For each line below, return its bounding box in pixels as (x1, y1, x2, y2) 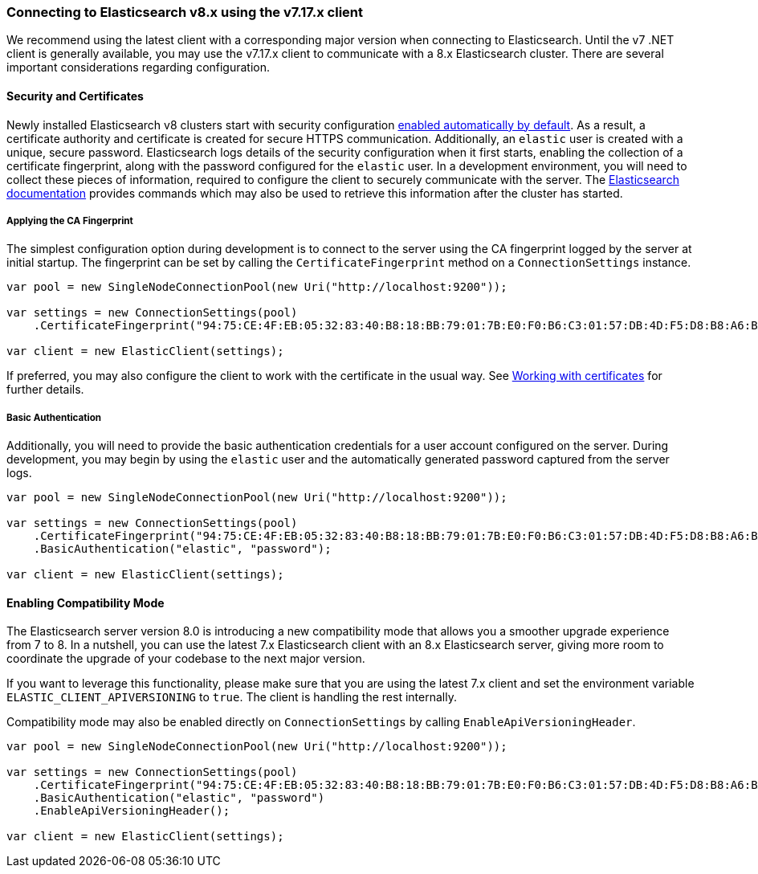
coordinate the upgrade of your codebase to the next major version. (6, 651, 365, 666)
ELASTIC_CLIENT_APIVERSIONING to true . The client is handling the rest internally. (6, 690, 457, 705)
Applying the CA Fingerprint (6, 214, 133, 227)
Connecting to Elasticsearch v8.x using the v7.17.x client (6, 4, 363, 20)
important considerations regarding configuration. (6, 60, 271, 75)
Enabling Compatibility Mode (6, 595, 165, 610)
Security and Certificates (6, 88, 144, 103)
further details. (6, 382, 84, 397)
